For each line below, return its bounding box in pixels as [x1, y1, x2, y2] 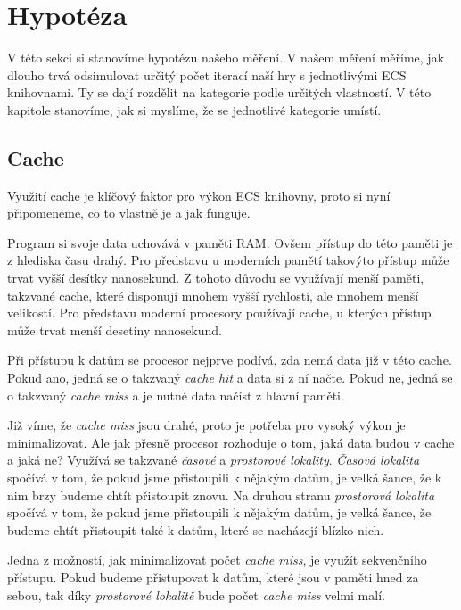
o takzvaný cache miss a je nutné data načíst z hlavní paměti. [7, 385, 344, 404]
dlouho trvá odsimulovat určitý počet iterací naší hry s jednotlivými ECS [7, 65, 407, 84]
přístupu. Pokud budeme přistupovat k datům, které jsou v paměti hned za [7, 567, 419, 586]
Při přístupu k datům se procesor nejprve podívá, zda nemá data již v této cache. [7, 350, 452, 369]
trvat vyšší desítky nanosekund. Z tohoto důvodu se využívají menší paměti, [7, 268, 424, 287]
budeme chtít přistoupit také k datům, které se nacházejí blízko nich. [7, 520, 384, 539]
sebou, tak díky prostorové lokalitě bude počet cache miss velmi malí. [7, 585, 385, 604]
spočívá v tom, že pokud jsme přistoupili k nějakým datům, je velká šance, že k [7, 468, 442, 487]
